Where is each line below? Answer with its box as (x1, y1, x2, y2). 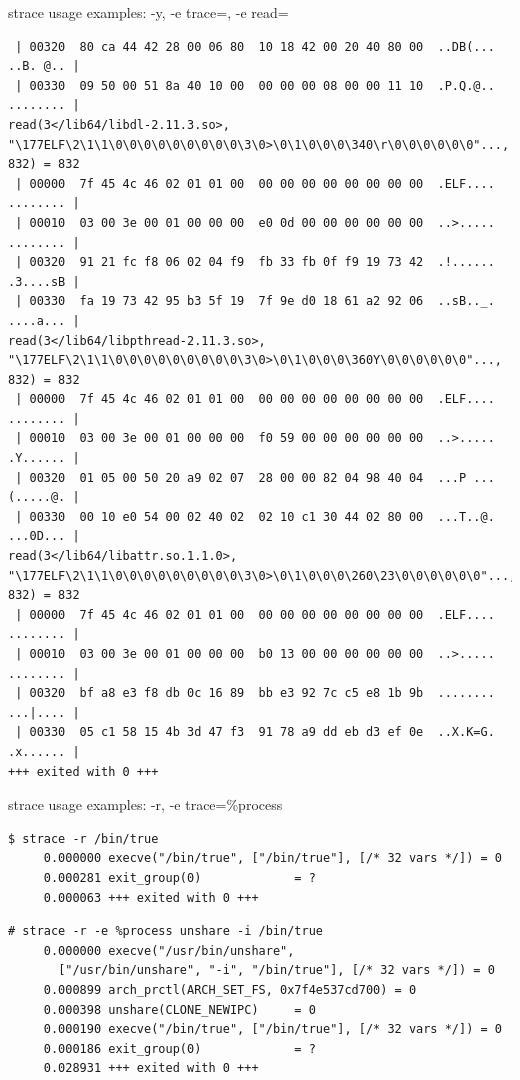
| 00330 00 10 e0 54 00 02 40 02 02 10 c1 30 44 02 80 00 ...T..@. (15, 509, 495, 524)
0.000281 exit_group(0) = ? (43, 870, 316, 885)
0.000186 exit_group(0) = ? (43, 1041, 316, 1056)
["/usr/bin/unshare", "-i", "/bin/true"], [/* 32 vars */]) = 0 (58, 963, 495, 978)
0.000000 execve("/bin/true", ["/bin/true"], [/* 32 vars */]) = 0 (43, 851, 502, 866)
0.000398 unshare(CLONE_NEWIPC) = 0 (43, 1002, 316, 1017)
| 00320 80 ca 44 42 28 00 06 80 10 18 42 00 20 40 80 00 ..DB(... (15, 39, 495, 54)
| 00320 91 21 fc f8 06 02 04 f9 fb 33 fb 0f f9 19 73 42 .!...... (15, 255, 495, 270)
